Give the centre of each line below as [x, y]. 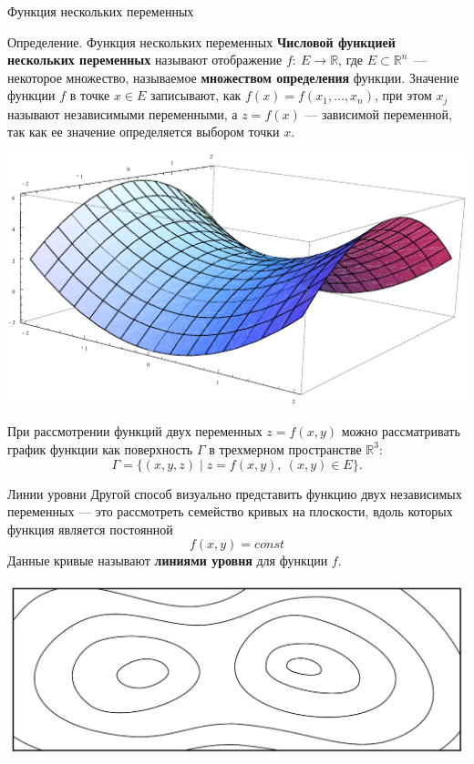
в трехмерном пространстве [285, 448]
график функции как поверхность [100, 448]
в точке [90, 95]
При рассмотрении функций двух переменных [135, 431]
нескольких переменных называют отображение [145, 60]
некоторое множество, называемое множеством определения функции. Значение [233, 77]
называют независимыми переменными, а [123, 113]
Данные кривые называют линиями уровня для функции [168, 560]
